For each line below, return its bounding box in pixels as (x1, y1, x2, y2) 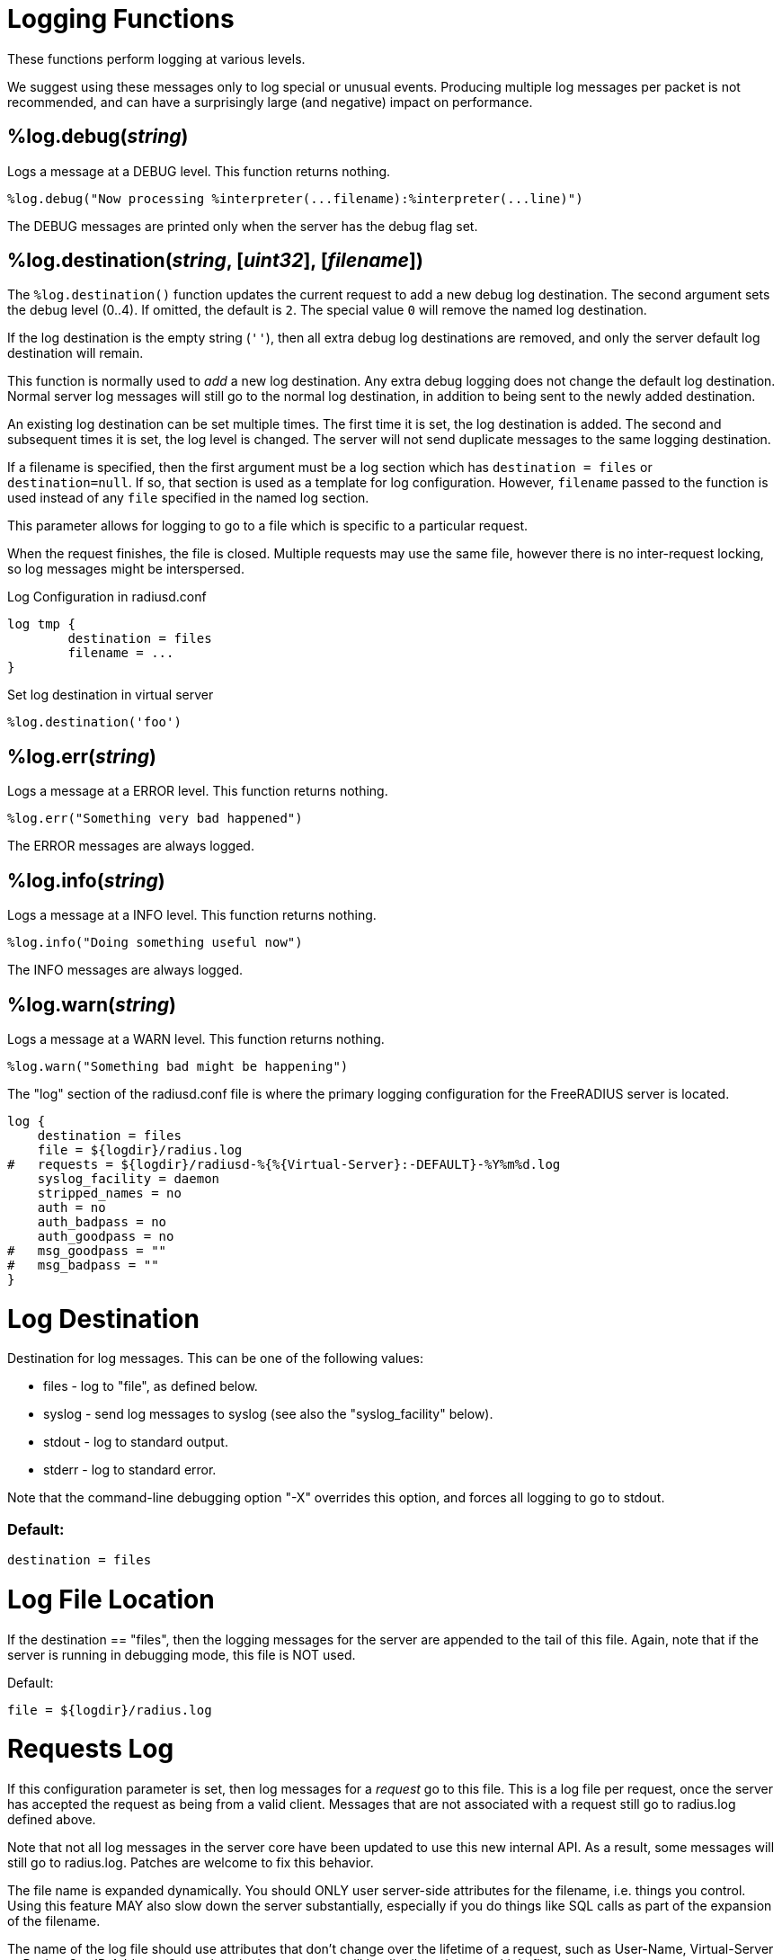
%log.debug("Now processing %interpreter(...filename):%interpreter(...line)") (7, 191, 583, 206)
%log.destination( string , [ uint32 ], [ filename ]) (7, 249, 423, 272)
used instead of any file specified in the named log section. (7, 490, 369, 506)
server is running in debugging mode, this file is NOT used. (7, 1646, 356, 1662)
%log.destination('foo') (7, 715, 182, 730)
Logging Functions (7, 4, 235, 34)
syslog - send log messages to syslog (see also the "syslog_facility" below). (43, 1406, 493, 1422)
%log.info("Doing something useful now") (7, 935, 303, 950)
